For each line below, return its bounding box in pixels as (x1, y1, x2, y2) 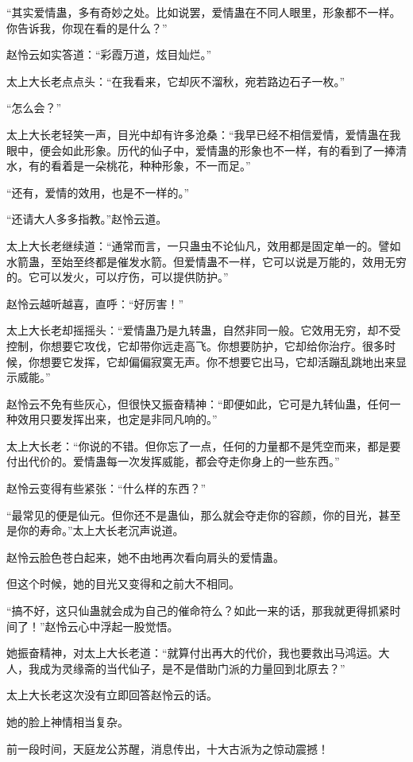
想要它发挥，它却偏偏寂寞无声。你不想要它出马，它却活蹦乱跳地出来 (39, 353, 396, 369)
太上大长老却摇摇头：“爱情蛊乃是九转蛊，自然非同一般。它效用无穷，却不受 (6, 322, 401, 338)
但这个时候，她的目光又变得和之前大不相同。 (6, 575, 240, 592)
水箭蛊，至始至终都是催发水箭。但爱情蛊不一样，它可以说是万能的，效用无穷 (6, 253, 407, 269)
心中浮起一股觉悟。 (78, 617, 179, 634)
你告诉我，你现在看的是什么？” (6, 19, 168, 36)
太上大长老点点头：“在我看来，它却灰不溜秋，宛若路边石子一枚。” (6, 72, 345, 89)
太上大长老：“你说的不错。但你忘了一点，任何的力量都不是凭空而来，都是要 (6, 437, 401, 454)
